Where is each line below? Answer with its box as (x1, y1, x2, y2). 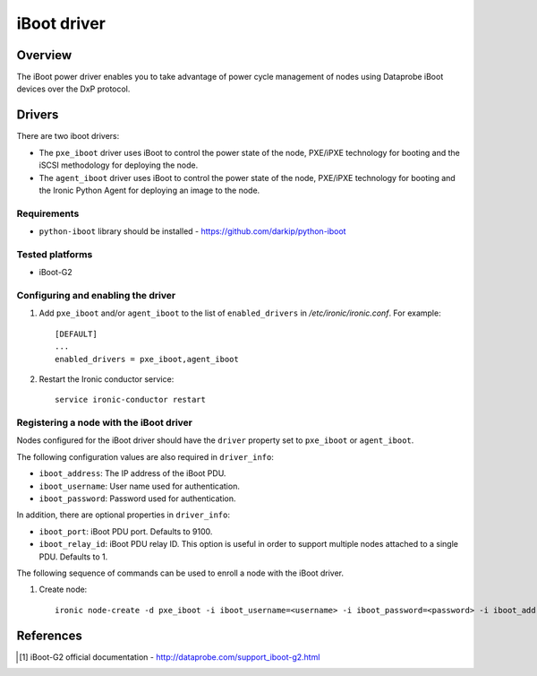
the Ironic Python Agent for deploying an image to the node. (38, 185, 260, 195)
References (16, 628, 82, 643)
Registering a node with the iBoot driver (16, 417, 192, 429)
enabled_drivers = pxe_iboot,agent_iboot (55, 354, 239, 364)
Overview (16, 48, 72, 63)
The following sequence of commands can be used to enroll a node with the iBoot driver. (16, 568, 345, 578)
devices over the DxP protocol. (16, 83, 131, 94)
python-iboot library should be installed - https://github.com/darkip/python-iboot (38, 226, 346, 237)
